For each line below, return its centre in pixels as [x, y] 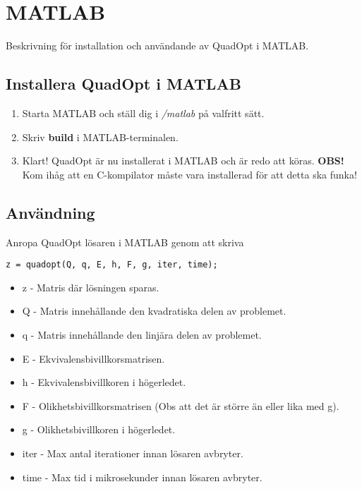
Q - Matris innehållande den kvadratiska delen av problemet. [154, 311]
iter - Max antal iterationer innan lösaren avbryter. [133, 453]
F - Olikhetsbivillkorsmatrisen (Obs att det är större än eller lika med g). [181, 405]
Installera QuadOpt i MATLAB [123, 84]
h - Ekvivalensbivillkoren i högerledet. [104, 382]
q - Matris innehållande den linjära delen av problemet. [142, 334]
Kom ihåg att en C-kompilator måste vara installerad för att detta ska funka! [189, 174]
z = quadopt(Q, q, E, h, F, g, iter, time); [112, 265]
